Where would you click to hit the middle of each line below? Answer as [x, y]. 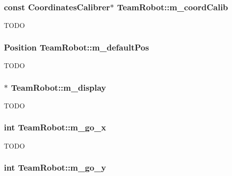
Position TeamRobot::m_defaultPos [77, 47]
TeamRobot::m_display [59, 87]
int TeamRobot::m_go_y [55, 167]
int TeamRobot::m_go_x [55, 127]
